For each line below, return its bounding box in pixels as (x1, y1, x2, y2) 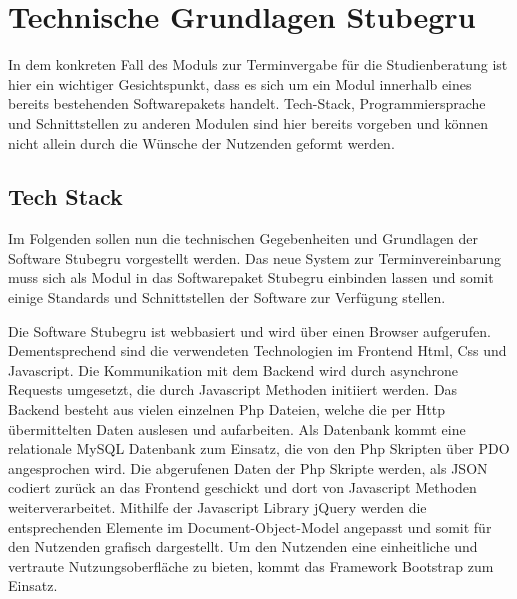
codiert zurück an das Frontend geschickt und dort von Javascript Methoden (8, 477, 477, 498)
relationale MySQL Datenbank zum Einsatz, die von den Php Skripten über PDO (8, 438, 510, 459)
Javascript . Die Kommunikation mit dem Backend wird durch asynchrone (8, 359, 459, 380)
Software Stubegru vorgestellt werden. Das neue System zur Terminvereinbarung (8, 247, 502, 268)
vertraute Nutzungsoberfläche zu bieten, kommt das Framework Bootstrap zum (8, 555, 494, 576)
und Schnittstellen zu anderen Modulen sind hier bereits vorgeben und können (8, 112, 488, 133)
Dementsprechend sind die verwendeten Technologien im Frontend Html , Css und (8, 340, 507, 361)
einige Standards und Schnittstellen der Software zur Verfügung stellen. (8, 287, 446, 308)
